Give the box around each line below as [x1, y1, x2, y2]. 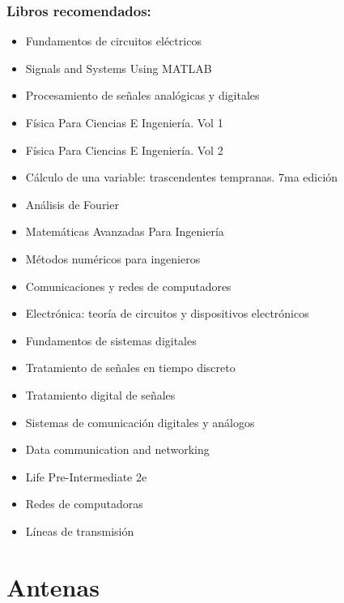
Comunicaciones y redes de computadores [25, 277, 231, 294]
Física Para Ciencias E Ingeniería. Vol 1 [25, 114, 223, 130]
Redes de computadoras [25, 495, 143, 512]
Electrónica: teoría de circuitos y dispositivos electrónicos [25, 305, 309, 322]
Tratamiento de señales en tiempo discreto [25, 359, 236, 376]
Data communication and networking [25, 441, 210, 458]
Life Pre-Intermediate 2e [25, 468, 147, 485]
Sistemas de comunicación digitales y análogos [25, 413, 255, 430]
